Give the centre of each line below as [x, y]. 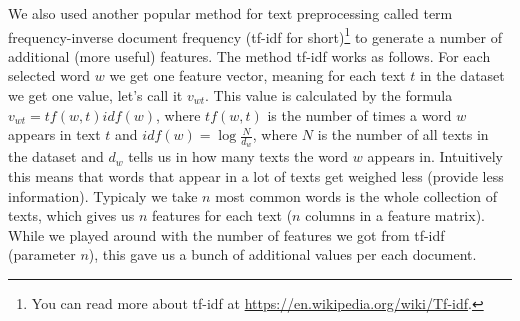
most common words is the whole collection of [356, 195]
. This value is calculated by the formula [329, 95]
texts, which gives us [71, 215]
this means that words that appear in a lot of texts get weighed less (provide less [256, 176]
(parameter [42, 254]
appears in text [54, 134]
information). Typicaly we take [103, 195]
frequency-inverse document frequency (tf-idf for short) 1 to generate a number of [255, 35]
